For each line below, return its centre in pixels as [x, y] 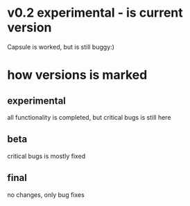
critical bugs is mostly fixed [46, 156]
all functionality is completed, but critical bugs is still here [89, 117]
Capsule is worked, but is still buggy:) [61, 47]
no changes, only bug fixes [46, 195]
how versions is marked [77, 75]
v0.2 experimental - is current [95, 13]
